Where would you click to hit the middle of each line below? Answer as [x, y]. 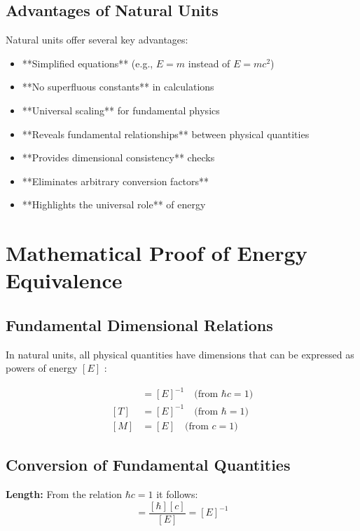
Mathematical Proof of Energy [157, 253]
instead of [209, 63]
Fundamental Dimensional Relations [139, 324]
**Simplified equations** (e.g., [88, 63]
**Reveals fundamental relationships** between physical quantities [166, 134]
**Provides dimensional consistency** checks [118, 157]
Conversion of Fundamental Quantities [148, 465]
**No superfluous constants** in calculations [118, 87]
